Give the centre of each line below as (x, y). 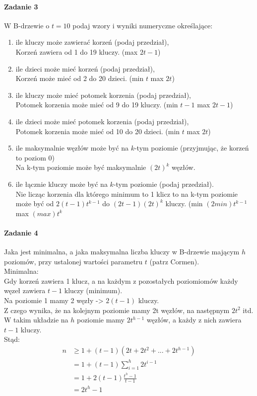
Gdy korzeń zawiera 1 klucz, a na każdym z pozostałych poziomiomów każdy (121, 280)
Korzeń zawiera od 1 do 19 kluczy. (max (77, 51)
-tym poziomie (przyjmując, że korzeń (192, 148)
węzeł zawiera (25, 290)
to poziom (31, 157)
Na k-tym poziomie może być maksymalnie (81, 167)
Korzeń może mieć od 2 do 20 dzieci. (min (80, 78)
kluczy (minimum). (93, 290)
